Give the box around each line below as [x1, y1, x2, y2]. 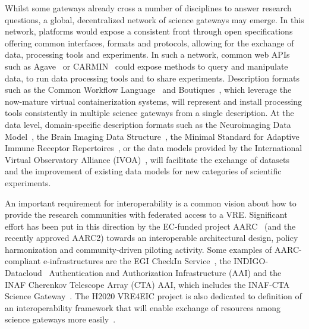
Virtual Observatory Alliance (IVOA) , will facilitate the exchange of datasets [5, 153, 290, 165]
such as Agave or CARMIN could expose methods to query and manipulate [5, 59, 288, 72]
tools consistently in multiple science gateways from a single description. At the [5, 106, 294, 119]
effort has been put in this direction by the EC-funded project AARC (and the [5, 220, 296, 232]
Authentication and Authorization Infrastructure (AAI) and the [49, 267, 282, 279]
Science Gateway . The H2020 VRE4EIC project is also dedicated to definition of [5, 290, 302, 302]
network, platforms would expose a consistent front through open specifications [5, 25, 293, 37]
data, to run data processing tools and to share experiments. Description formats [5, 71, 300, 84]
